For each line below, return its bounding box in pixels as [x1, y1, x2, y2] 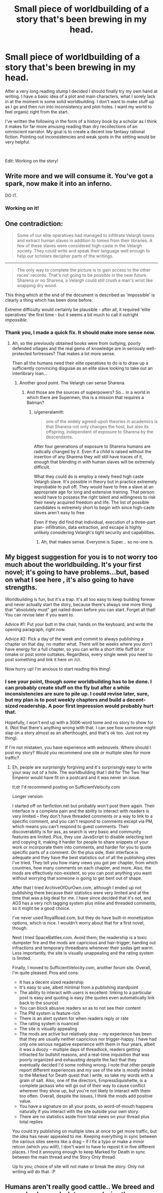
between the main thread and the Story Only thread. [12, 1154, 116, 1160]
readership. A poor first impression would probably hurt [19, 702, 154, 709]
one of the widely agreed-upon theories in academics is [46, 418, 158, 424]
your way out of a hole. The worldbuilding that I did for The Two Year [12, 769, 150, 775]
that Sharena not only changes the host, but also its [46, 423, 149, 429]
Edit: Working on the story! [5, 158, 58, 163]
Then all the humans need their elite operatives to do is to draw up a [12, 360, 148, 366]
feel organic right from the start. [5, 108, 69, 115]
